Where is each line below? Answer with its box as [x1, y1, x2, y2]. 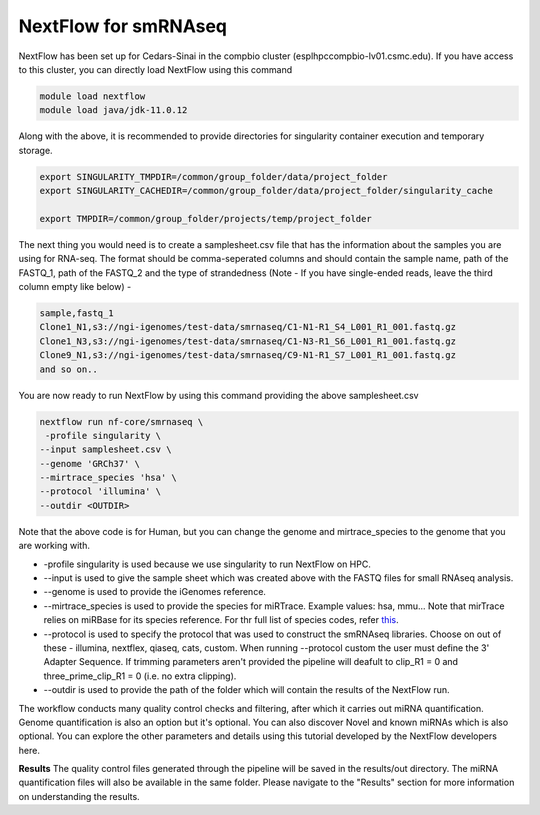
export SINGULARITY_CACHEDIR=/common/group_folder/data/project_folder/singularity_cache [39, 185, 494, 197]
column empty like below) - [18, 281, 132, 292]
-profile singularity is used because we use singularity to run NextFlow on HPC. [43, 558, 372, 570]
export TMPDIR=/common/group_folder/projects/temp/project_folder [39, 213, 372, 224]
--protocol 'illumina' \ [39, 486, 162, 497]
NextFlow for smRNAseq [18, 15, 227, 37]
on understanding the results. [18, 790, 140, 802]
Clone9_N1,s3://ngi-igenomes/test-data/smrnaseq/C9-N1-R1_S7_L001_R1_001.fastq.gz [39, 350, 457, 361]
